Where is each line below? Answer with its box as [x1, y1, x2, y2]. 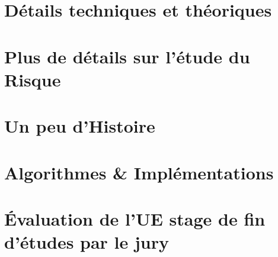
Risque [4, 67, 61, 91]
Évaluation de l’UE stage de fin [4, 206, 266, 230]
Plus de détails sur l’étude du [4, 44, 250, 68]
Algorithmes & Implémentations [4, 160, 274, 184]
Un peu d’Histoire [4, 114, 155, 138]
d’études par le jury [4, 230, 170, 254]
